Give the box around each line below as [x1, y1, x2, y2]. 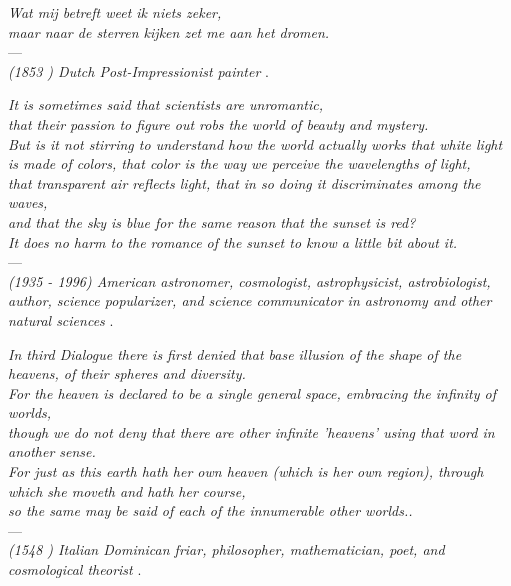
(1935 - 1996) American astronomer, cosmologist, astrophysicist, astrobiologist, [8, 270, 491, 291]
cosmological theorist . [8, 559, 142, 580]
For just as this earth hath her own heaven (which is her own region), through [8, 461, 484, 482]
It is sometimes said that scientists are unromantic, [8, 94, 323, 115]
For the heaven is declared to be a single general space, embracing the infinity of [8, 382, 496, 403]
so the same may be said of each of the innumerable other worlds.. [8, 500, 413, 521]
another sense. [8, 441, 96, 462]
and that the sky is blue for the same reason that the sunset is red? [8, 211, 416, 232]
